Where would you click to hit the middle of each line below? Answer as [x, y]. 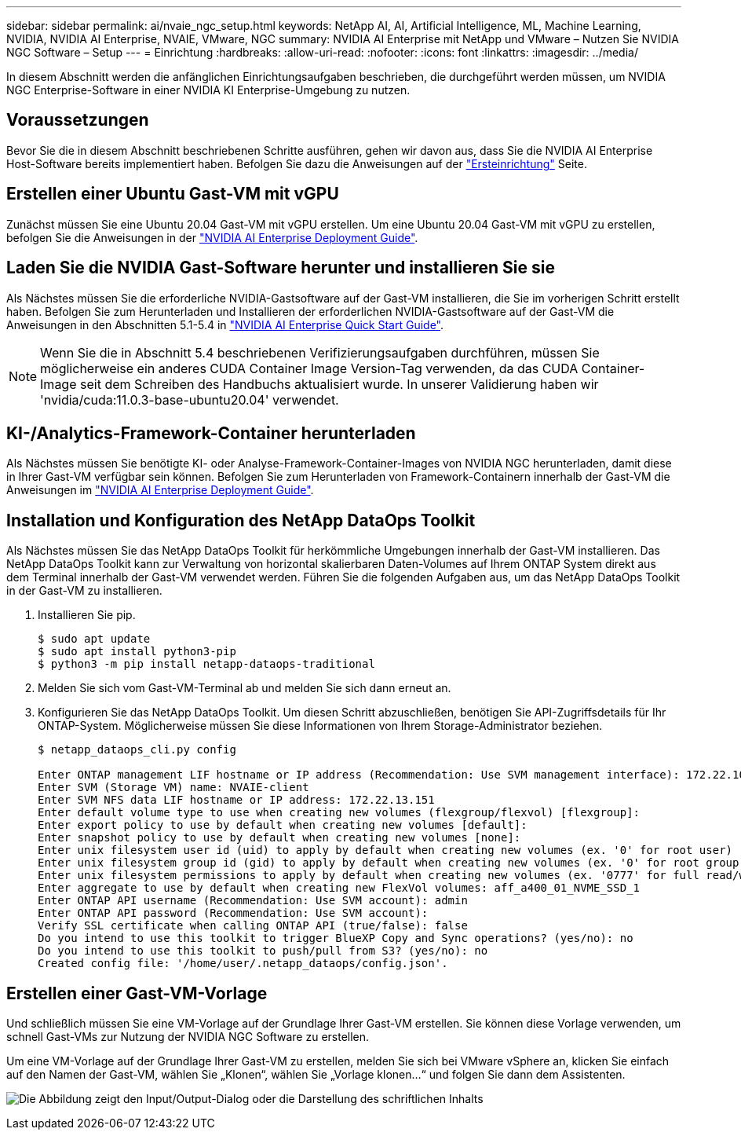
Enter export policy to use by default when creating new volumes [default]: [283, 825]
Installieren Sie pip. [87, 615]
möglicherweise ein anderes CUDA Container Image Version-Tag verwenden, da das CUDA [309, 368]
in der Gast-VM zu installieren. [84, 591]
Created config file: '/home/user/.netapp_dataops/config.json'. [243, 964]
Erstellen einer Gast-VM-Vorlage [137, 993]
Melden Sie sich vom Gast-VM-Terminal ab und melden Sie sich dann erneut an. [245, 688]
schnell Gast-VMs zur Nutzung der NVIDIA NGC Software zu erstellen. [188, 1037]
